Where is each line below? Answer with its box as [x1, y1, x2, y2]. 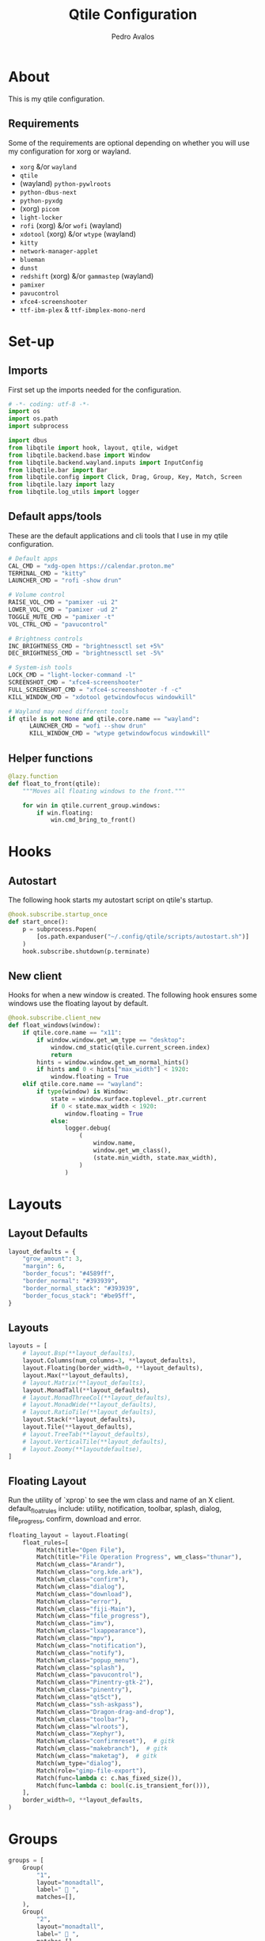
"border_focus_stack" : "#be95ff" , [22, 1292, 136, 1300]
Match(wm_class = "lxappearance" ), [36, 1627, 147, 1635]
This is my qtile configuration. [8, 93, 105, 104]
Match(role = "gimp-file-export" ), [36, 1767, 147, 1775]
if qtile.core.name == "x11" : [22, 1029, 123, 1037]
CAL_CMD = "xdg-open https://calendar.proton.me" [8, 562, 176, 570]
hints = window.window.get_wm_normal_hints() [36, 1058, 190, 1066]
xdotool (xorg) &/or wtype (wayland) [19, 229, 137, 238]
